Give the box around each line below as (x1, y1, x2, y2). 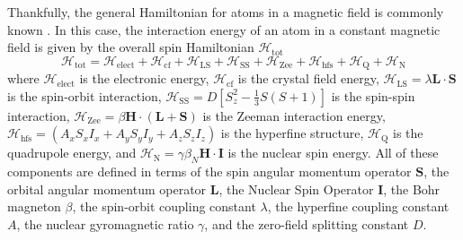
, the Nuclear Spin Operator (218, 179, 374, 198)
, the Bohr (383, 179, 441, 198)
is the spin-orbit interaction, (7, 86, 162, 105)
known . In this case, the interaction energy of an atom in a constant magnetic (7, 20, 441, 39)
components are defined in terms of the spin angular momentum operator (7, 162, 412, 181)
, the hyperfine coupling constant (267, 197, 450, 216)
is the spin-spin (331, 86, 415, 105)
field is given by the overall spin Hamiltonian (7, 38, 254, 56)
